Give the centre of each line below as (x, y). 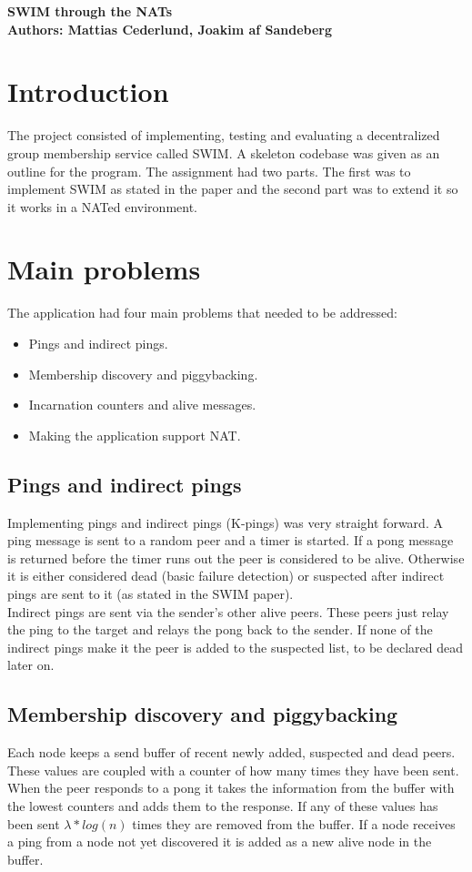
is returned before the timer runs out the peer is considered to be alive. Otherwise (236, 558)
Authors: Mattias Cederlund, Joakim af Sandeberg (170, 29)
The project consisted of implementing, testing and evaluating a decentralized (224, 135)
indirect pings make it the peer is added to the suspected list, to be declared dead (235, 647)
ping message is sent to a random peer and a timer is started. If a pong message (231, 540)
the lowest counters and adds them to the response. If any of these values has (223, 805)
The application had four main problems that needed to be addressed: (202, 313)
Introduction (88, 91)
